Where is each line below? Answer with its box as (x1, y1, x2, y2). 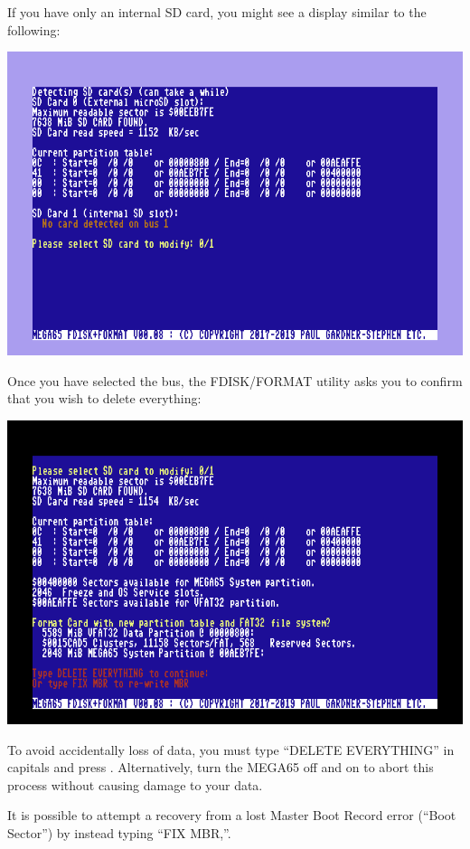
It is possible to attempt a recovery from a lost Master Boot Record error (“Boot (7, 806, 456, 825)
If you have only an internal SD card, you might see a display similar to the (7, 3, 427, 21)
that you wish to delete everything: (7, 389, 202, 408)
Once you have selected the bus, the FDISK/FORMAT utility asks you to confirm (7, 371, 463, 390)
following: (7, 20, 61, 39)
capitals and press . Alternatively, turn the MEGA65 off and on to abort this (7, 758, 434, 777)
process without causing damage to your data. (7, 775, 263, 794)
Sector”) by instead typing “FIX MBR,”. (7, 823, 231, 842)
